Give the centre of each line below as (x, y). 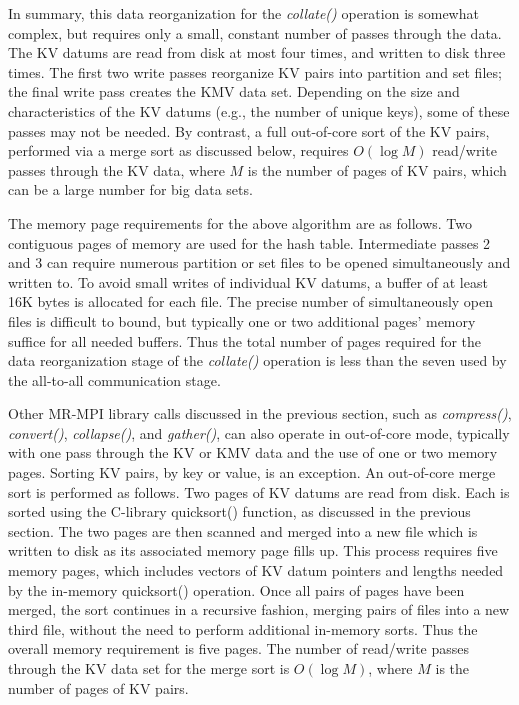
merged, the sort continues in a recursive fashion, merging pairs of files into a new (259, 609)
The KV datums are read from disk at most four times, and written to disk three (257, 52)
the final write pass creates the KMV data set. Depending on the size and (234, 91)
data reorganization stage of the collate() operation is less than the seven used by (257, 360)
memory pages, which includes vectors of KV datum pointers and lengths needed (256, 570)
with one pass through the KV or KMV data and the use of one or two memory (253, 452)
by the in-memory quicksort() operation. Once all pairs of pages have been (236, 589)
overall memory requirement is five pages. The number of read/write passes (239, 648)
